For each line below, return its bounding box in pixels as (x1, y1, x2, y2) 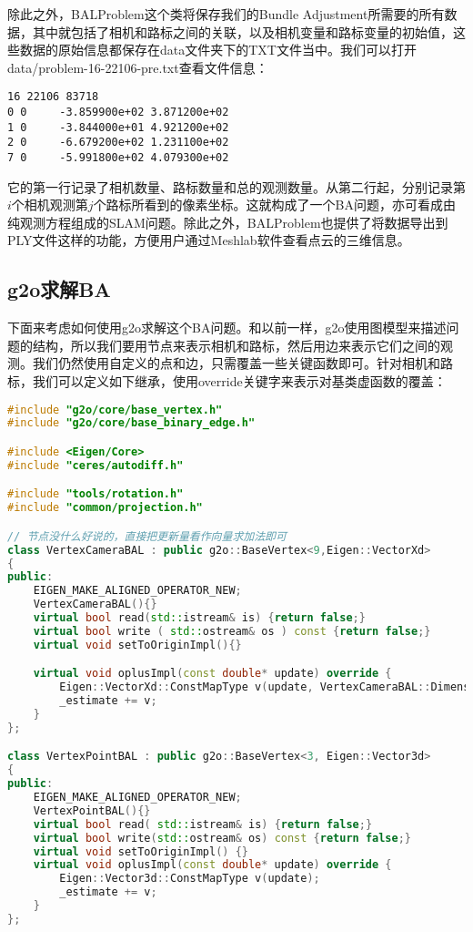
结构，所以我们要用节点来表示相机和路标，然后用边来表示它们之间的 (32, 335, 440, 354)
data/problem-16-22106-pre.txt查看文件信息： (7, 57, 268, 77)
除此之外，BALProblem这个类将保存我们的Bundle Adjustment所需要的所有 (7, 5, 445, 23)
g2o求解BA (7, 275, 111, 303)
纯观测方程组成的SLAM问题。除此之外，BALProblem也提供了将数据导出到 (7, 212, 448, 231)
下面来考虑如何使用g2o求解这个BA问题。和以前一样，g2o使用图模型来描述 (7, 318, 447, 337)
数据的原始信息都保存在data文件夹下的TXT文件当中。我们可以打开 (19, 40, 417, 59)
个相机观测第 (11, 195, 88, 214)
